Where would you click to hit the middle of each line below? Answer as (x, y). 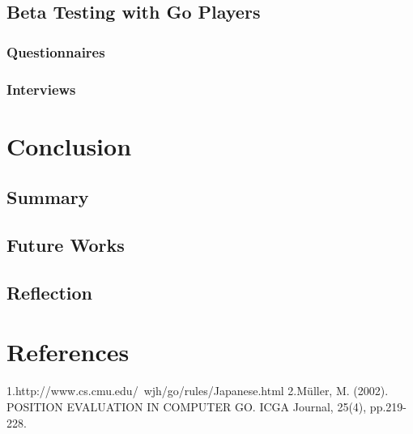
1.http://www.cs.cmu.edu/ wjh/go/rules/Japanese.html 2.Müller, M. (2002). (198, 391)
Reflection (49, 292)
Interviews (41, 89)
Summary (48, 197)
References (68, 352)
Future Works (66, 245)
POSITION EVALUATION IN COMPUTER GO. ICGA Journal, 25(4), (187, 406)
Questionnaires (56, 51)
